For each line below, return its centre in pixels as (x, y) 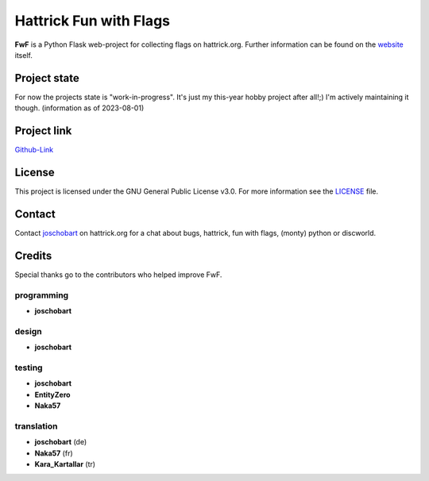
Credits (33, 255)
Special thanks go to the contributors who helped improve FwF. (118, 275)
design (29, 331)
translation (36, 426)
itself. (24, 55)
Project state (47, 78)
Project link (43, 131)
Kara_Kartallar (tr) (65, 464)
